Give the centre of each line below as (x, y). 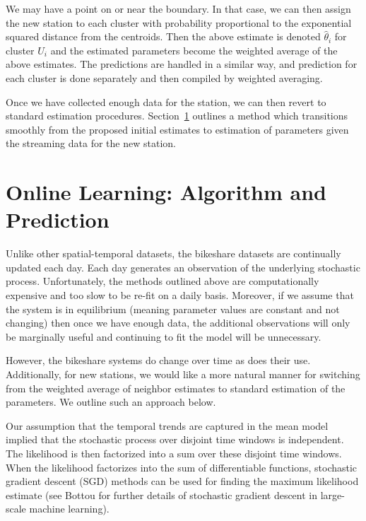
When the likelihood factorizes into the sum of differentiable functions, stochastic (182, 467)
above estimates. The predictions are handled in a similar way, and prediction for (182, 64)
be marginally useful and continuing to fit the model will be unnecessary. (164, 336)
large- (332, 494)
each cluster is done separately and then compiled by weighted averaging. (164, 77)
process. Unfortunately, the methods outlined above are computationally (163, 281)
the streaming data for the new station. (91, 143)
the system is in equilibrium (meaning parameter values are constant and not (173, 309)
